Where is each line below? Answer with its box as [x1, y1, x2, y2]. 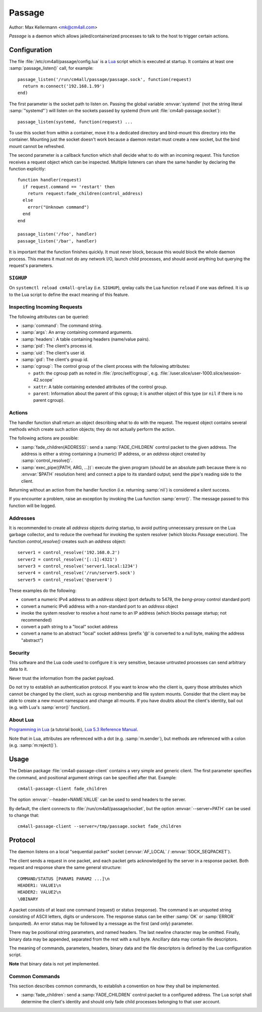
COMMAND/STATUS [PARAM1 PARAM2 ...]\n [17, 876, 110, 881]
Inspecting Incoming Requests [9, 304, 82, 310]
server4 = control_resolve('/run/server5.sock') [17, 570, 135, 576]
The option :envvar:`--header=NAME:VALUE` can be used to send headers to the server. [9, 797, 186, 802]
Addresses [9, 515, 35, 522]
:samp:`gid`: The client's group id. [21, 357, 89, 362]
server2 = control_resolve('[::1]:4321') [17, 556, 117, 562]
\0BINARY [17, 896, 38, 902]
